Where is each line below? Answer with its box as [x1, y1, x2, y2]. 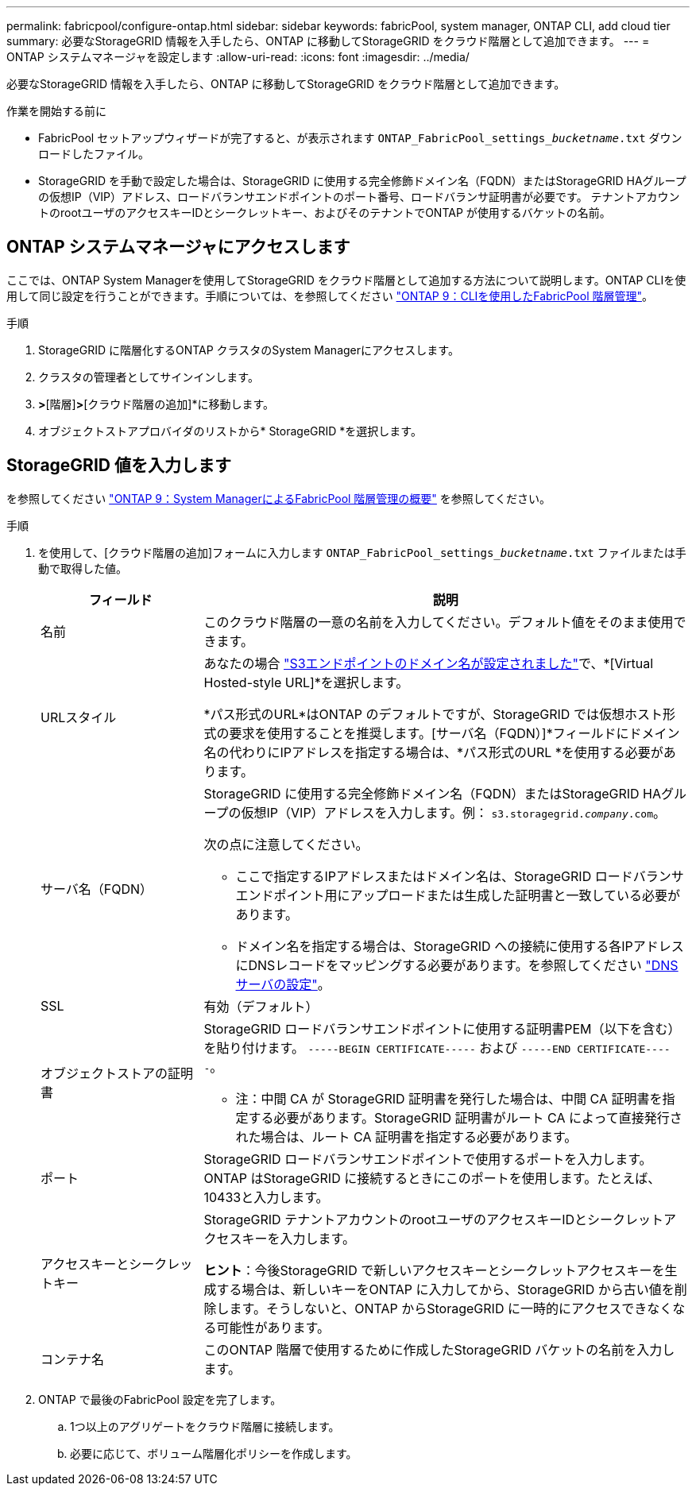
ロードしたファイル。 [38, 147, 149, 160]
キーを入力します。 [242, 1230, 355, 1247]
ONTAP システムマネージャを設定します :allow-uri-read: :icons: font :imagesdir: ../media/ [6, 50, 470, 64]
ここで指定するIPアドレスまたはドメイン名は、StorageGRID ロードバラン [235, 868, 671, 884]
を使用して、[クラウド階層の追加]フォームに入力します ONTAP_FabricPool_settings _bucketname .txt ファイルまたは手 [38, 545, 686, 559]
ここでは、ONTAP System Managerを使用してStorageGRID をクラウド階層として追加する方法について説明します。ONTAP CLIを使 [6, 273, 686, 287]
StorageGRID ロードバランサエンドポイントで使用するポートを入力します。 [203, 1150, 652, 1167]
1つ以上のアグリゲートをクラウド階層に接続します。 [70, 1419, 340, 1433]
